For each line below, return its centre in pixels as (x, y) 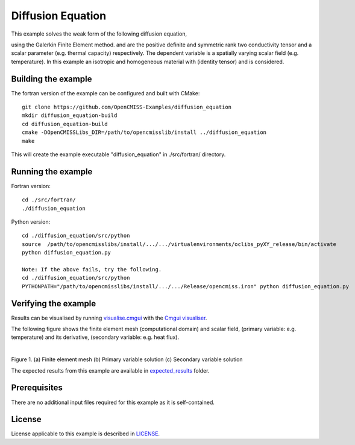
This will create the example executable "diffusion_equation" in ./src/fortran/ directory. (118, 154)
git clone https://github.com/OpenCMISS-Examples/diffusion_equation (127, 107)
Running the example (52, 172)
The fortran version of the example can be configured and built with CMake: (105, 93)
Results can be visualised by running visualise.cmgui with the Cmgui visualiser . (109, 318)
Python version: (31, 222)
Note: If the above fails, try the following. (92, 269)
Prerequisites (37, 388)
